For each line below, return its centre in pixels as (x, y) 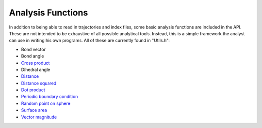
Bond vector (33, 49)
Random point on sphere (46, 103)
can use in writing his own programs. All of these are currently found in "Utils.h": (89, 41)
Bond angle (33, 56)
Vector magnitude (39, 117)
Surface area (34, 110)
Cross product (35, 63)
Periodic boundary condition (49, 97)
